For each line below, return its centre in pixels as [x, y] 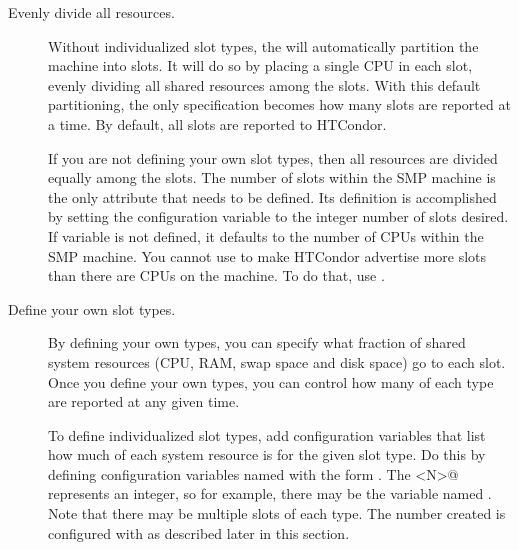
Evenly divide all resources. [91, 12]
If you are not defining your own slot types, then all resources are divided [273, 157]
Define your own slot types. [92, 308]
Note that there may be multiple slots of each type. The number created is [277, 513]
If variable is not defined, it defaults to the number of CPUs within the [266, 235]
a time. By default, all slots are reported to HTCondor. [217, 123]
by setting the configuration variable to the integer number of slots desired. [278, 216]
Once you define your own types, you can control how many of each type [271, 381]
